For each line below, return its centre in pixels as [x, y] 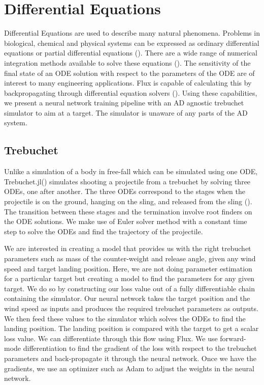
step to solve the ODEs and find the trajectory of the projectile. [104, 231]
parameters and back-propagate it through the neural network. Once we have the [130, 358]
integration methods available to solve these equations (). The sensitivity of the [127, 62]
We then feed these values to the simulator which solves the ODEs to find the [125, 318]
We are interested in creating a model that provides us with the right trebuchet [128, 248]
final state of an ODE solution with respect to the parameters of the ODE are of [129, 73]
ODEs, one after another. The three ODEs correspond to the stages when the [125, 191]
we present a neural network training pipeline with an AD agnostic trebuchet [124, 103]
